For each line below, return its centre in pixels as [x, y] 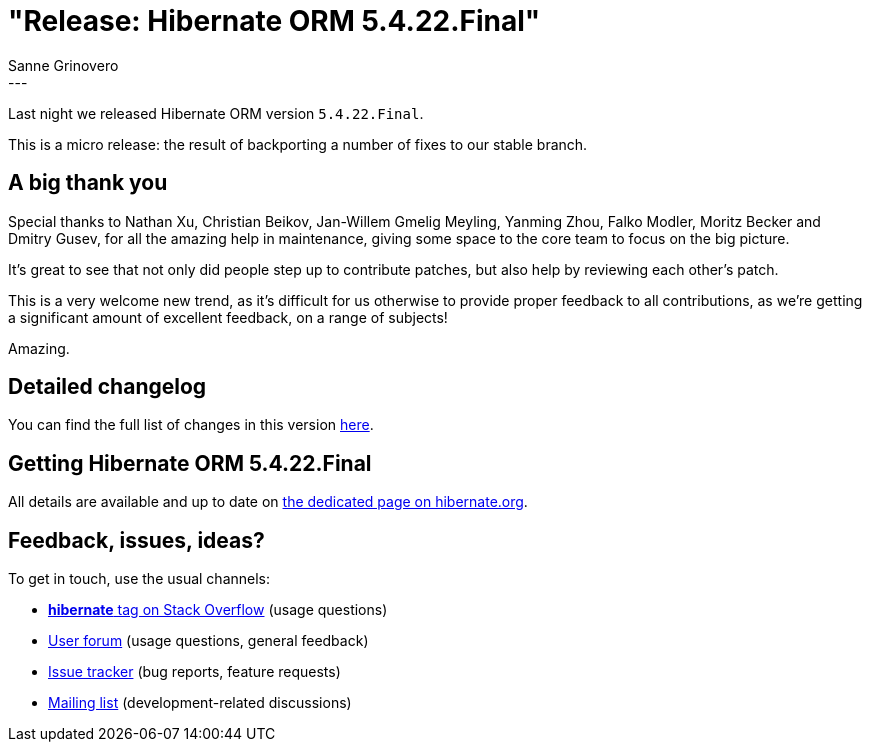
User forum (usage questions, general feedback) [208, 641]
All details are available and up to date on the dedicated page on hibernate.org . [268, 502]
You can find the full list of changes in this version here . [191, 425]
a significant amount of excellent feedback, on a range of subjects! [228, 317]
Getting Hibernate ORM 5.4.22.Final [190, 463]
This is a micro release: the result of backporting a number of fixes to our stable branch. [298, 144]
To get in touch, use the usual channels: [139, 579]
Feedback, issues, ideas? [136, 540]
